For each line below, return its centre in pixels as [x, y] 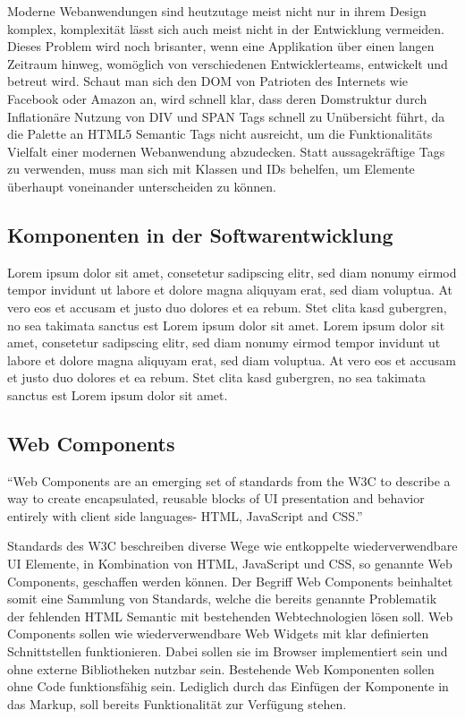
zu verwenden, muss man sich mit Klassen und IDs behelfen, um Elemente [211, 169]
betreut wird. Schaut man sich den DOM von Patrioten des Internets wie [207, 81]
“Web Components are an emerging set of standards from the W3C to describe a [229, 480]
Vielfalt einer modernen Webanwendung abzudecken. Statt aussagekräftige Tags [226, 151]
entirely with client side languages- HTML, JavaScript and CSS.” [185, 515]
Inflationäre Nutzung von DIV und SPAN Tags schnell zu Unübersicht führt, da [226, 116]
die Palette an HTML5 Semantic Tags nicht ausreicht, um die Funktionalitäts [220, 134]
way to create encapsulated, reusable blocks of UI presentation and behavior [216, 498]
